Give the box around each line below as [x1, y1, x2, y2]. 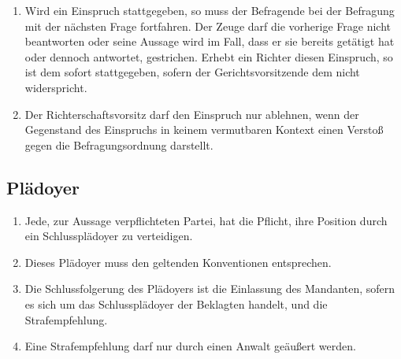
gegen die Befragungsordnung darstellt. [24, 136, 213, 153]
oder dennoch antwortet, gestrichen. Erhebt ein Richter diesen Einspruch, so [24, 48, 393, 65]
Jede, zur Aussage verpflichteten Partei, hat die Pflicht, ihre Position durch [24, 212, 388, 228]
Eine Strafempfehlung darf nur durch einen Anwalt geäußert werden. [24, 338, 356, 354]
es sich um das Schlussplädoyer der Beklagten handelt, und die [24, 295, 328, 312]
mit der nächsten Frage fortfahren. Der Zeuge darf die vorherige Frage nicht [24, 17, 391, 34]
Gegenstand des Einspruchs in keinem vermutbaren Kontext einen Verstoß [24, 121, 384, 138]
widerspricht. [24, 79, 87, 95]
